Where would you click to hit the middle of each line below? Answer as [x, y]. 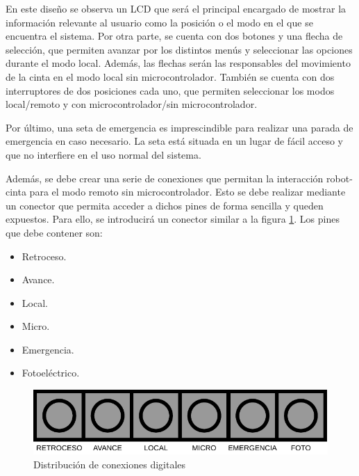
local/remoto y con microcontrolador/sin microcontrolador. [132, 104]
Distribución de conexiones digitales [110, 464]
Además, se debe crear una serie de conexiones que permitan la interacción [165, 178]
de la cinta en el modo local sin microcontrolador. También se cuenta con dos [170, 76]
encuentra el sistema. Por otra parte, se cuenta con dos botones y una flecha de [174, 36]
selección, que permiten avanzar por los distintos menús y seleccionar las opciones [179, 49]
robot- [340, 178]
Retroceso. [44, 256]
